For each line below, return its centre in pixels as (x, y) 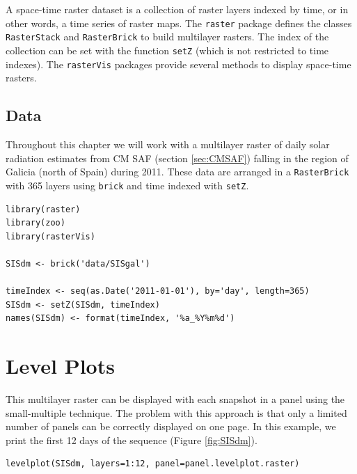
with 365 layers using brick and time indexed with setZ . (127, 185)
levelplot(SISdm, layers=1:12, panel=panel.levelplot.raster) (153, 464)
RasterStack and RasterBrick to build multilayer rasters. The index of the (167, 37)
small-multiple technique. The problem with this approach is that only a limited (176, 412)
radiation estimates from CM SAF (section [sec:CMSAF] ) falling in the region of (177, 158)
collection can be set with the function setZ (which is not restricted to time (167, 50)
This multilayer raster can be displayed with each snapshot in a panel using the (175, 398)
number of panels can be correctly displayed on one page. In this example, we (171, 426)
